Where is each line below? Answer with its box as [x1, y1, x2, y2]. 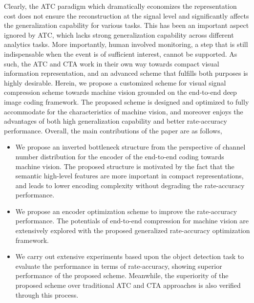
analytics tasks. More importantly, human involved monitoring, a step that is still [4, 39, 248, 49]
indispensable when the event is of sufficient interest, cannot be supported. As [4, 48, 237, 59]
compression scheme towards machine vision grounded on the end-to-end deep [4, 87, 237, 97]
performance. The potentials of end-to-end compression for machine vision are [15, 216, 249, 226]
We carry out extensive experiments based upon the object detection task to [15, 251, 244, 261]
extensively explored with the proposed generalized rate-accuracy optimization [15, 225, 250, 236]
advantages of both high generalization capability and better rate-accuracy [4, 116, 227, 126]
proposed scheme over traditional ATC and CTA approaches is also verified [15, 280, 241, 290]
